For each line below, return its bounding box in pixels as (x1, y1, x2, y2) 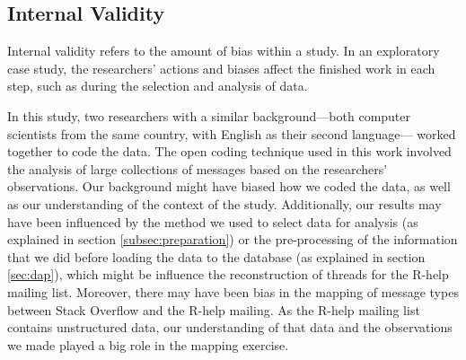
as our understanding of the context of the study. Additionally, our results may (7, 194, 442, 213)
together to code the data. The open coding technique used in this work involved (7, 142, 452, 161)
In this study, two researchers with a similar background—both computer (7, 106, 411, 125)
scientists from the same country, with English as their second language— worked (7, 124, 456, 143)
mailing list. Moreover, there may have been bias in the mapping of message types (7, 282, 459, 301)
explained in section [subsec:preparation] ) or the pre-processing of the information (7, 230, 458, 249)
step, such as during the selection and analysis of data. (7, 76, 308, 95)
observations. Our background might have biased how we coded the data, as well (7, 177, 451, 196)
